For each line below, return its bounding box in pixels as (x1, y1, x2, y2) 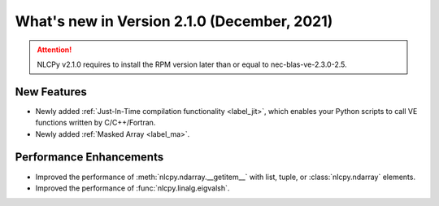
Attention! (37, 45, 72, 55)
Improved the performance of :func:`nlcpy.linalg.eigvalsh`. (35, 183, 230, 193)
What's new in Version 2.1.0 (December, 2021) (15, 12, 333, 30)
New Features (15, 85, 87, 99)
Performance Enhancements (15, 151, 164, 164)
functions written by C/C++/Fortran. (35, 118, 156, 128)
